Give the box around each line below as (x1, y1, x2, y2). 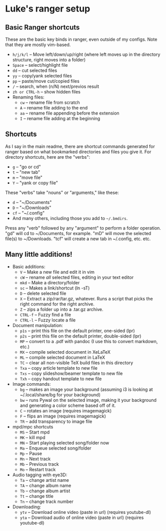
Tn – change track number (19, 498, 74, 504)
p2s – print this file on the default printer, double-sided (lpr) (19, 333, 141, 339)
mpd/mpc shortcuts (12, 423, 53, 430)
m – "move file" (12, 174, 42, 180)
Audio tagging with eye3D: (12, 472, 67, 478)
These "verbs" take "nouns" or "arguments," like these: (5, 189, 119, 195)
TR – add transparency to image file (19, 418, 92, 424)
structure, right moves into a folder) (12, 57, 86, 63)
